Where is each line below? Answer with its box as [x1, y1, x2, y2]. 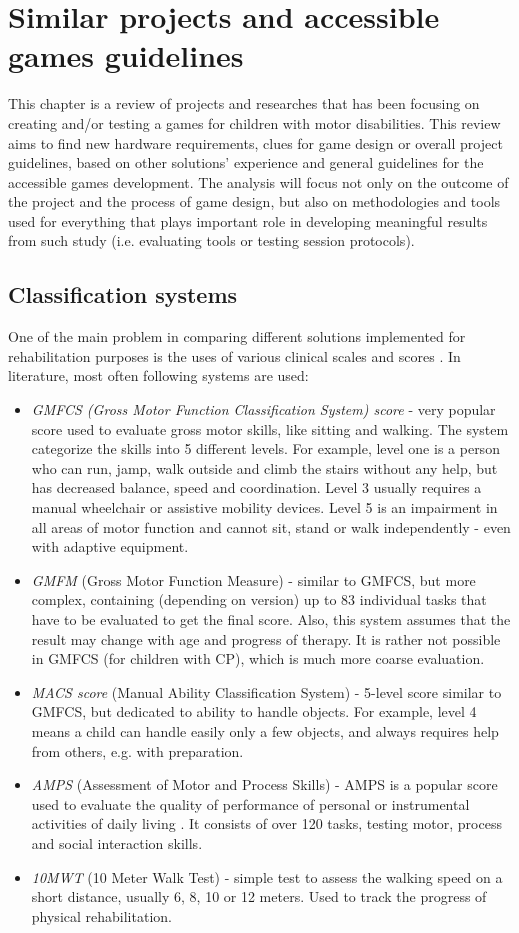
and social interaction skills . [31, 832, 203, 853]
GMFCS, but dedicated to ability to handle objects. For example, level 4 [31, 701, 477, 722]
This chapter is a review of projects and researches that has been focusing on [8, 93, 480, 114]
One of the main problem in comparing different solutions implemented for [8, 326, 466, 347]
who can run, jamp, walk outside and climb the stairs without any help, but [31, 457, 498, 478]
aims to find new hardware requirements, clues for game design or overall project [8, 132, 503, 153]
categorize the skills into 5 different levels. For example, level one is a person [31, 438, 500, 459]
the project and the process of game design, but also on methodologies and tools [8, 191, 501, 212]
